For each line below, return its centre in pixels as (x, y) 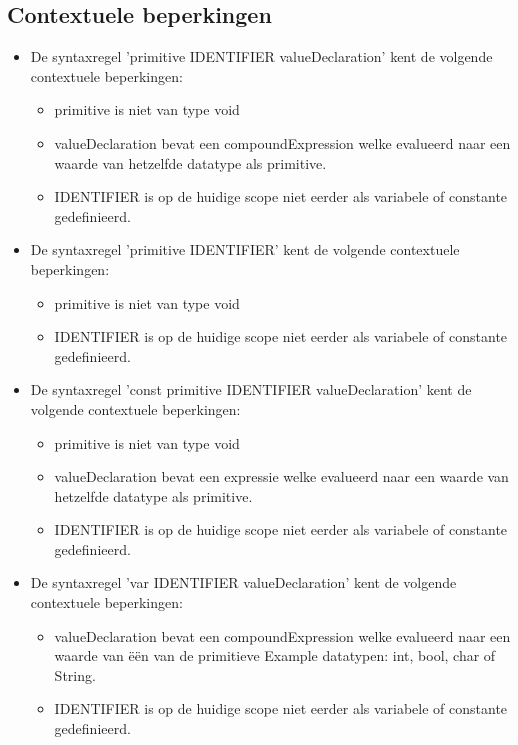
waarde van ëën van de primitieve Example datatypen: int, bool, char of (275, 655)
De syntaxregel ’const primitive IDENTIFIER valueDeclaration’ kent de (251, 389)
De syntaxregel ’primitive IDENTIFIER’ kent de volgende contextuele (245, 249)
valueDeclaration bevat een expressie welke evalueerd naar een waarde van (281, 476)
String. (75, 674)
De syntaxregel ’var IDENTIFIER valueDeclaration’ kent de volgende (243, 582)
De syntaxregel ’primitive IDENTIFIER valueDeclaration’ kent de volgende (261, 56)
